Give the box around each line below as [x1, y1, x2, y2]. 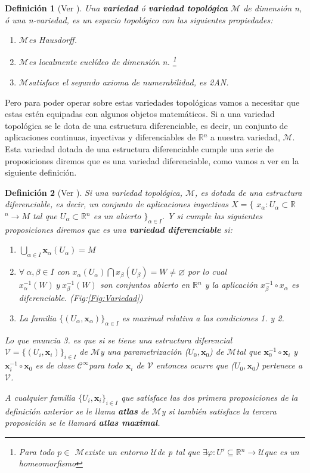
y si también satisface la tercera [161, 404, 277, 417]
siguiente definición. [5, 166, 77, 179]
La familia [18, 311, 57, 324]
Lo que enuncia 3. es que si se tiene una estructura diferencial [5, 333, 232, 346]
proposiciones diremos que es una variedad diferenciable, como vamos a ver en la [5, 154, 299, 167]
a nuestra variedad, [210, 131, 280, 143]
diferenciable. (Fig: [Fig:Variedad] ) [18, 291, 143, 304]
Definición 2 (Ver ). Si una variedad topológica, [5, 186, 183, 198]
